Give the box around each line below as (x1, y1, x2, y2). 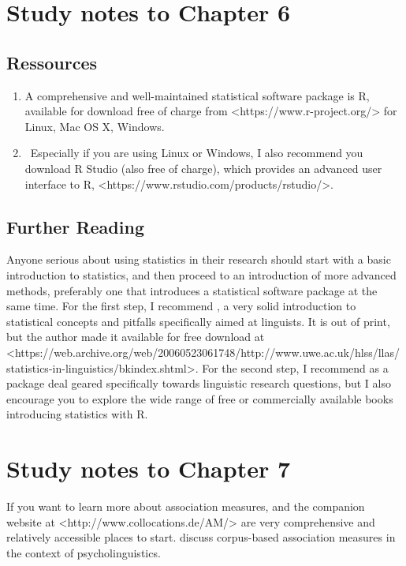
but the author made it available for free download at (6, 328, 265, 345)
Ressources (6, 50, 98, 74)
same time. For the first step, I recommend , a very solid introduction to (6, 298, 356, 314)
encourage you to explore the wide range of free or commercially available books (6, 390, 393, 407)
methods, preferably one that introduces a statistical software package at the (6, 282, 378, 298)
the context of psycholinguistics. (6, 544, 161, 560)
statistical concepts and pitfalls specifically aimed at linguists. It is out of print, (6, 313, 390, 329)
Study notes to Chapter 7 (6, 452, 291, 485)
